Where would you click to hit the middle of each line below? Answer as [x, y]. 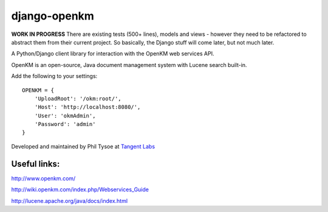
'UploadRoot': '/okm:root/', [78, 98]
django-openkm [53, 16]
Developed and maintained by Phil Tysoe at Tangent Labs [83, 146]
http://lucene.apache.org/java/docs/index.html [69, 200]
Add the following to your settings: [54, 76]
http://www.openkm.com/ [43, 178]
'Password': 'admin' [65, 124]
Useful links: [36, 164]
